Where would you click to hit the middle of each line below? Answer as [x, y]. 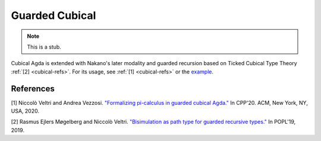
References [33, 89]
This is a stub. [44, 47]
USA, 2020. [25, 111]
